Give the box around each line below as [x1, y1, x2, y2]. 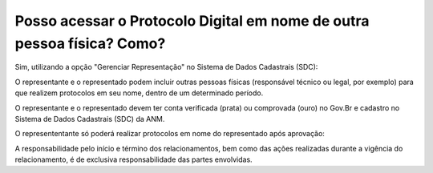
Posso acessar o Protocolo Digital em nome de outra [14, 12, 370, 30]
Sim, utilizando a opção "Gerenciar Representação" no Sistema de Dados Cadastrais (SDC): [14, 62, 318, 72]
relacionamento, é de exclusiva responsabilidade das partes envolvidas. [14, 155, 253, 164]
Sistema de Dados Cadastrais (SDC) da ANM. [14, 114, 165, 123]
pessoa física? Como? [14, 34, 166, 52]
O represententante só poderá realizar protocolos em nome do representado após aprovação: [14, 129, 325, 139]
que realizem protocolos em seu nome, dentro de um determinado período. [14, 88, 264, 98]
